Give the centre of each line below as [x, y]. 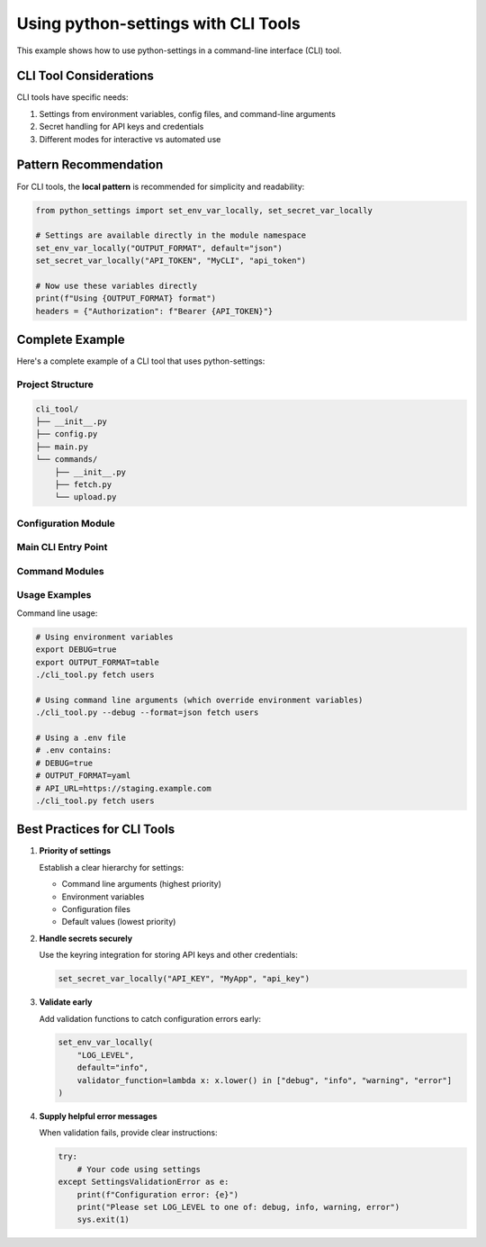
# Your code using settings [139, 1169]
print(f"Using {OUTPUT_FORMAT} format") [126, 298]
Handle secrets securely [86, 938]
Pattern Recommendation [90, 165]
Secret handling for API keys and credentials [121, 127]
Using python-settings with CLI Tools [158, 23]
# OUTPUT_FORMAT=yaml [83, 776]
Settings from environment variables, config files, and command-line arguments [188, 113]
